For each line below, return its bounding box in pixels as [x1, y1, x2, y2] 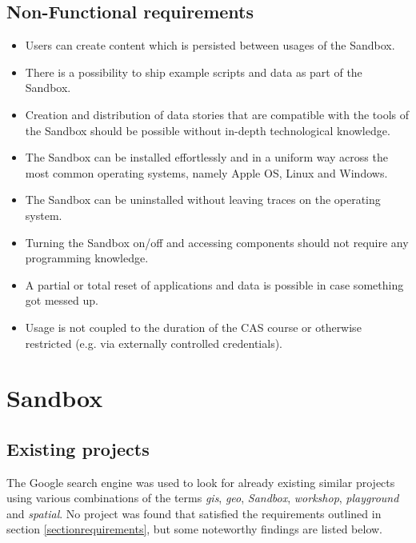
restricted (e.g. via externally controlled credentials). [25, 334, 282, 351]
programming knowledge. [25, 250, 149, 266]
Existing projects [6, 436, 150, 461]
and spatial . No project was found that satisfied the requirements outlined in [6, 505, 382, 521]
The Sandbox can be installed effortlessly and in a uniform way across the [25, 149, 388, 166]
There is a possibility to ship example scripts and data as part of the [25, 63, 362, 80]
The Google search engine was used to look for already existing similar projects [6, 473, 395, 490]
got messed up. [25, 292, 98, 309]
